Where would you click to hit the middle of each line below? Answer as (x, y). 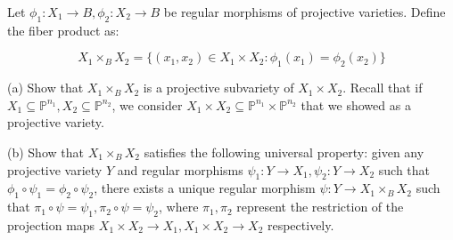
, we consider (147, 104)
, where (178, 207)
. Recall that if (383, 88)
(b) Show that (45, 152)
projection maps (51, 224)
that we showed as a (356, 104)
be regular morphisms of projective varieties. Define (305, 12)
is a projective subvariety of (218, 88)
